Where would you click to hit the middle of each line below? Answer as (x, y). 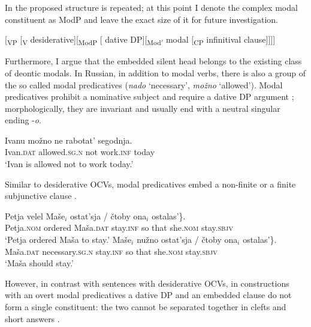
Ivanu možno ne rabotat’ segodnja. (69, 140)
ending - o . (23, 120)
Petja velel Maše (35, 215)
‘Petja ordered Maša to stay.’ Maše (68, 240)
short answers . (32, 318)
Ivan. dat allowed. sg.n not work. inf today (80, 152)
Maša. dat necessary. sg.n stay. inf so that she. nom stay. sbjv (111, 251)
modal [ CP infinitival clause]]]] (221, 40)
